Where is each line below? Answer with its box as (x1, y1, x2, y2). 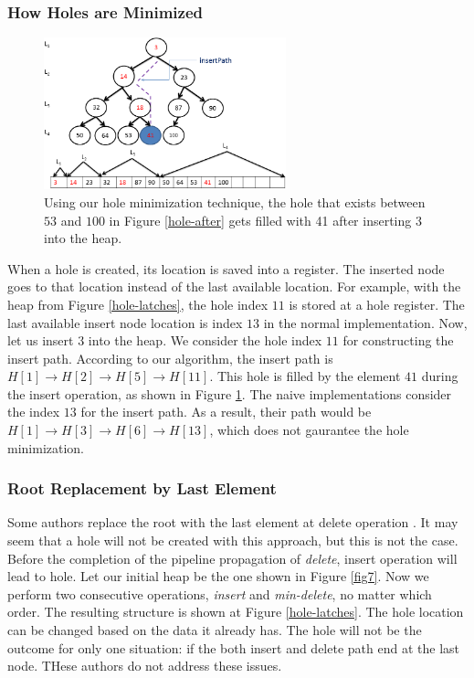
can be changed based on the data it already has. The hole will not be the (7, 620, 422, 640)
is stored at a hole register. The (289, 294, 465, 313)
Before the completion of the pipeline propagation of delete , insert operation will (7, 548, 458, 567)
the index (7, 402, 60, 421)
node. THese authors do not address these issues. (7, 656, 282, 675)
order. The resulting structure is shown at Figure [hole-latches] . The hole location (7, 602, 464, 621)
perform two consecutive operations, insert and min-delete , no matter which (7, 584, 432, 603)
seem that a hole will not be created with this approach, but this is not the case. (7, 531, 458, 550)
